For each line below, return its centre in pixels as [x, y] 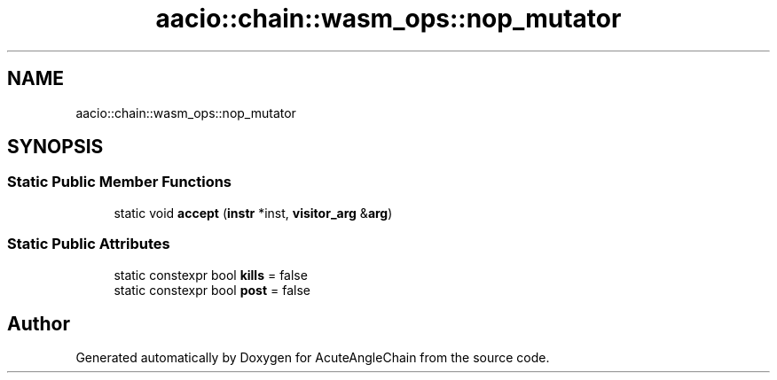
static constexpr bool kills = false [211, 275]
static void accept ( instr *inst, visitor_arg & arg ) [253, 213]
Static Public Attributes [89, 244]
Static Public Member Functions [120, 182]
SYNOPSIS [55, 147]
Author [39, 323]
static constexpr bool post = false [212, 290]
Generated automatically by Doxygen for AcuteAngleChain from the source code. [313, 358]
